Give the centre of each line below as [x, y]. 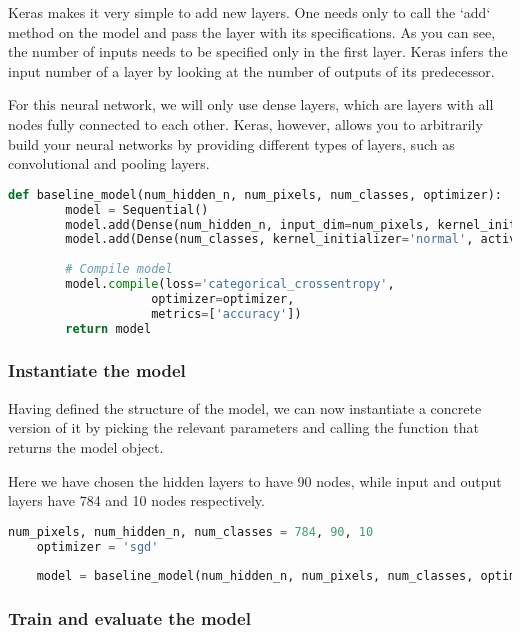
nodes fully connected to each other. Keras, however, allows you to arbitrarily [245, 123]
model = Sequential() [137, 209]
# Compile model [119, 269]
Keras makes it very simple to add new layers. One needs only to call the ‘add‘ [249, 12]
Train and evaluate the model [129, 618]
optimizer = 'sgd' [97, 546]
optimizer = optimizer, [223, 298]
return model [108, 328]
